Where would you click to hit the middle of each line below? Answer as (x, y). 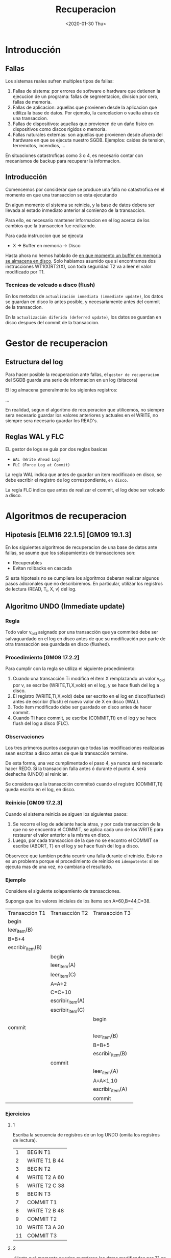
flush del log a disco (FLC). (41, 723)
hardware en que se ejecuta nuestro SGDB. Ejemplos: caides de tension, (89, 140)
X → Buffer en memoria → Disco (46, 245)
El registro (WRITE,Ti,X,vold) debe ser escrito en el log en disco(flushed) (89, 696)
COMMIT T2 (42, 1219)
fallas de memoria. (32, 102)
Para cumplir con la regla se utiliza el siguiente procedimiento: (71, 669)
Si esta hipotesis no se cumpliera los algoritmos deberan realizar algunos (82, 578)
